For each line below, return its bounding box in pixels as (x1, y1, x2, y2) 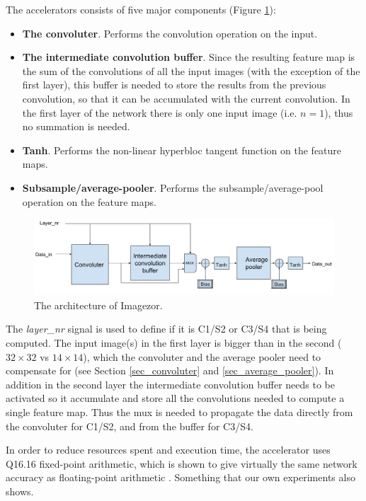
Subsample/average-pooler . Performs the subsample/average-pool (22, 180, 324, 195)
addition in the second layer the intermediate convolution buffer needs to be (6, 376, 335, 391)
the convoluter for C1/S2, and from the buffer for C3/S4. (6, 418, 253, 433)
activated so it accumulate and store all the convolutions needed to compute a (6, 391, 345, 405)
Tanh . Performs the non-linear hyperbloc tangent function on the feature (22, 142, 342, 157)
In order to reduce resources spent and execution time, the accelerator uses (6, 442, 331, 457)
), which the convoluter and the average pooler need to (83, 349, 321, 364)
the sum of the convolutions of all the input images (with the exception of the (22, 63, 360, 78)
